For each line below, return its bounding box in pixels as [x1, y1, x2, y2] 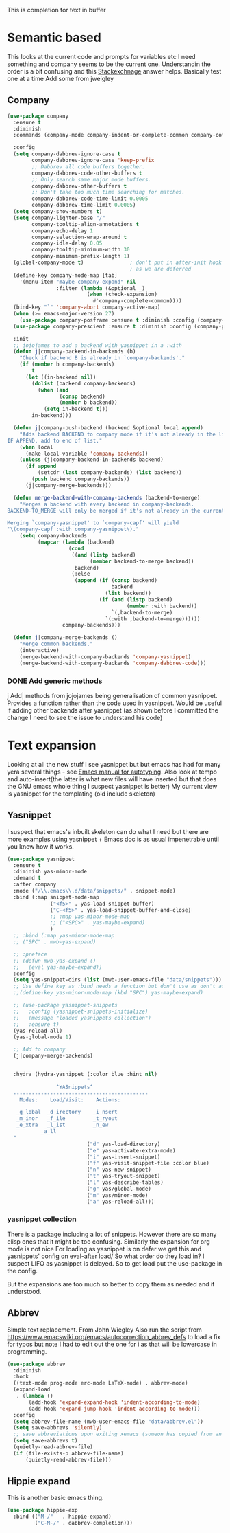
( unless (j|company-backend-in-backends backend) [19, 456, 164, 463]
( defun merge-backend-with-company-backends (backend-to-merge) [13, 494, 201, 501]
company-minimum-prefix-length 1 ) [31, 253, 130, 260]
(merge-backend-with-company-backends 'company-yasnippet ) [19, 653, 192, 660]
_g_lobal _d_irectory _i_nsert [16, 1109, 118, 1116]
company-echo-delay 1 [31, 227, 94, 234]
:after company [13, 881, 57, 888]
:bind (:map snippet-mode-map [13, 893, 99, 901]
